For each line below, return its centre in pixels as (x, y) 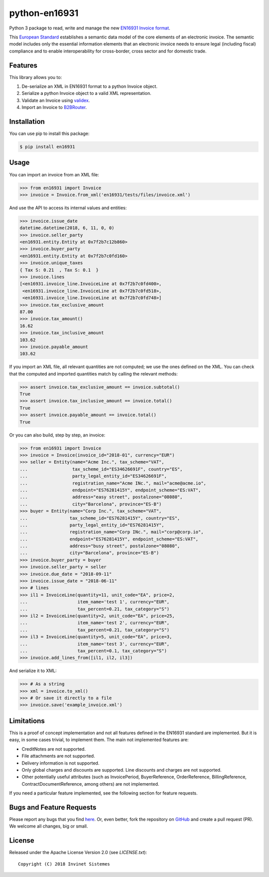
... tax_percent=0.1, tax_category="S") (93, 651)
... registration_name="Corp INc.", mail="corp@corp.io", (112, 532)
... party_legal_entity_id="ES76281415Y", (92, 525)
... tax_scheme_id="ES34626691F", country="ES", (101, 469)
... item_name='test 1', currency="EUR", (95, 602)
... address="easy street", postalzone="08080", (101, 497)
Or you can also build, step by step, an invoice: (57, 435)
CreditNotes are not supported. (54, 749)
